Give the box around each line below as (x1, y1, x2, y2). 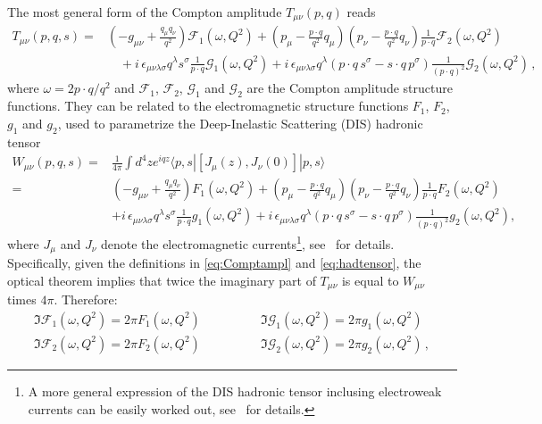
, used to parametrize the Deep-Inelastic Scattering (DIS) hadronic (57, 113, 423, 132)
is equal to (341, 270, 399, 289)
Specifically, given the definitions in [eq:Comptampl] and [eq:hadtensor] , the (7, 254, 421, 272)
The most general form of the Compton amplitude (7, 3, 282, 21)
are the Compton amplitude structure (246, 79, 453, 97)
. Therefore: (54, 290, 118, 309)
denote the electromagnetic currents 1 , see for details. (100, 232, 395, 253)
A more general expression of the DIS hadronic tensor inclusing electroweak (28, 381, 442, 400)
